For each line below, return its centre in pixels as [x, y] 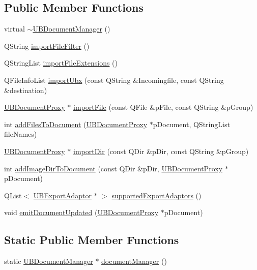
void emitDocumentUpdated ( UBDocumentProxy [81, 212]
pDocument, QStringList [191, 124]
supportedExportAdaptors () [156, 195]
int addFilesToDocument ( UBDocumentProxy [76, 124]
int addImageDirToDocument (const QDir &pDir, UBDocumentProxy [113, 168]
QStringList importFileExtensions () [61, 63]
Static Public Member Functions [92, 240]
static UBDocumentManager [49, 261]
